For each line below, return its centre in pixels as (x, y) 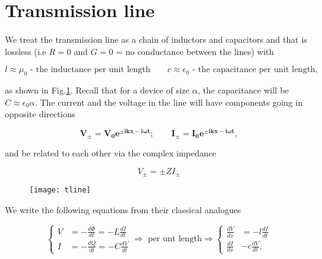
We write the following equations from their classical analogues (123, 210)
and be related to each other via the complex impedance (111, 153)
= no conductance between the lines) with (195, 51)
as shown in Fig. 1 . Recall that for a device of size (97, 90)
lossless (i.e (26, 51)
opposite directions (40, 114)
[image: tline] (60, 190)
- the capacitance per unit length (254, 70)
